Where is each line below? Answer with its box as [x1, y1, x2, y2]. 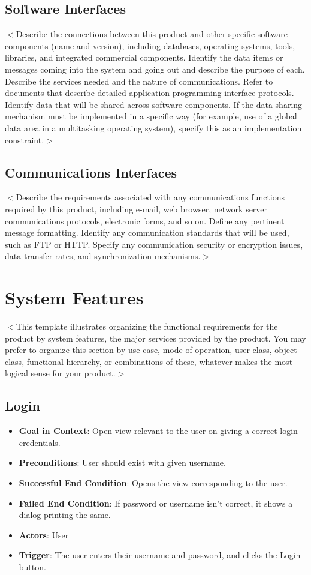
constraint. [5, 133, 44, 146]
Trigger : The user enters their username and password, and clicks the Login [19, 549, 301, 561]
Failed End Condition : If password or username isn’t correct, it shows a [19, 496, 293, 509]
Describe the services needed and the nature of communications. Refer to [5, 74, 273, 87]
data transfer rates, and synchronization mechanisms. [5, 250, 201, 262]
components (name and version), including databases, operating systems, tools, [5, 39, 295, 52]
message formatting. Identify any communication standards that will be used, [5, 226, 289, 239]
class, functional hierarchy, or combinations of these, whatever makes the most [5, 355, 293, 367]
